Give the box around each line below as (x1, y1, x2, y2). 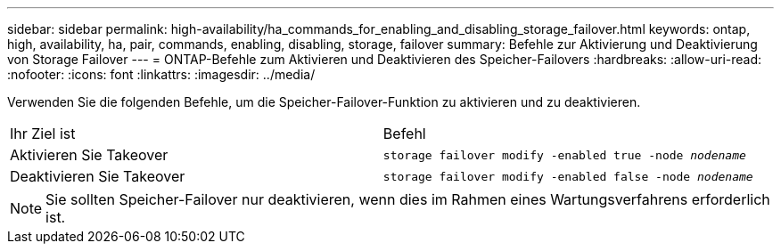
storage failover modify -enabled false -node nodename (382, 169, 753, 183)
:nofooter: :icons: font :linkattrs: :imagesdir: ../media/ (7, 67, 316, 82)
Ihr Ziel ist (10, 125, 76, 142)
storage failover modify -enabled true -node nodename (382, 148, 746, 162)
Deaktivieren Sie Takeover (10, 167, 185, 185)
